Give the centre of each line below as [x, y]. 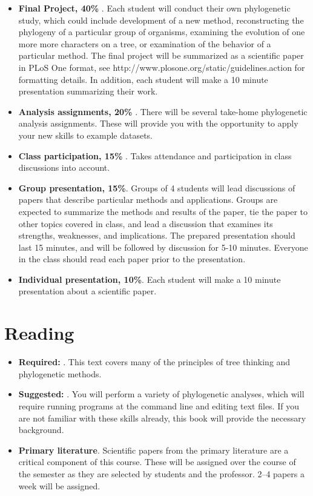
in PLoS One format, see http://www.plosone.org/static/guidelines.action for [162, 67]
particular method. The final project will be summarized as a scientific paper [161, 55]
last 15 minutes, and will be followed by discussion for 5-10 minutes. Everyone [163, 247]
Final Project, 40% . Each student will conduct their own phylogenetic [154, 8]
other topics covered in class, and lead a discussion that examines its [146, 223]
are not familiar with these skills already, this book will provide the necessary [162, 418]
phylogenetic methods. [60, 373]
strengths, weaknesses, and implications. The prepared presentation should [157, 235]
